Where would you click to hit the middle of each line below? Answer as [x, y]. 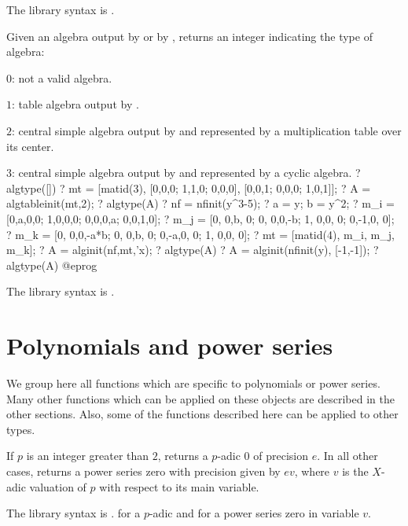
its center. [30, 146]
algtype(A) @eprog [52, 265]
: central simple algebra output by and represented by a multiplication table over [207, 130]
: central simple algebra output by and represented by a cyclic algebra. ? [186, 173]
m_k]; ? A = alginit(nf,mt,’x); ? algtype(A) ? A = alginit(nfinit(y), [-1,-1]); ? [193, 250]
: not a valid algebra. [62, 77]
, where [312, 471]
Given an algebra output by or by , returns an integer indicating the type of [189, 36]
